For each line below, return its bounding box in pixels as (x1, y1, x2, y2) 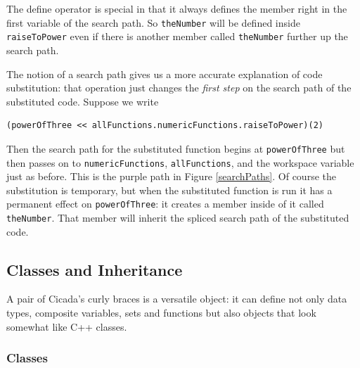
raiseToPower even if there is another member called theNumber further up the (6, 29, 348, 44)
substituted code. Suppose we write (6, 94, 159, 108)
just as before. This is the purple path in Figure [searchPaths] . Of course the (6, 169, 336, 184)
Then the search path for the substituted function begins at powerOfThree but (6, 141, 345, 156)
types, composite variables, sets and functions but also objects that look (6, 305, 316, 320)
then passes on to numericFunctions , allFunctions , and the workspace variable (6, 155, 354, 170)
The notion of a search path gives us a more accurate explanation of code (6, 66, 323, 81)
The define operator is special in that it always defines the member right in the (6, 1, 347, 15)
